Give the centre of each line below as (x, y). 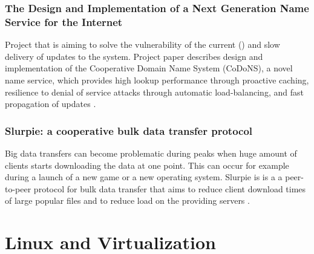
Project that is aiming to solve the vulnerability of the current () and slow (142, 44)
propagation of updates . (51, 104)
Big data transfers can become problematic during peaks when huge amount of (151, 153)
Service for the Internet (64, 21)
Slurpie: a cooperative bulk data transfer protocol (129, 130)
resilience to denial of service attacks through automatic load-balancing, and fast (154, 92)
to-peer (18, 188)
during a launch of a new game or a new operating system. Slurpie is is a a (144, 177)
